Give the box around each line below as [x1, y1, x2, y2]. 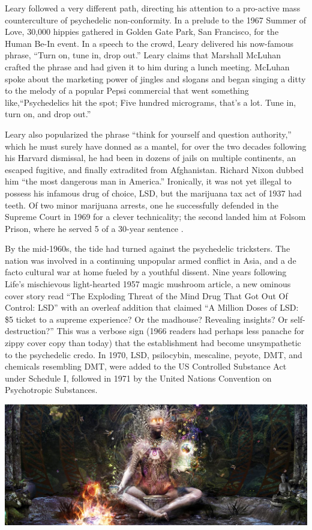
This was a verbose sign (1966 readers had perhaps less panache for [56, 324, 305, 337]
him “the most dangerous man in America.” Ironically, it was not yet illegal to [5, 175, 292, 187]
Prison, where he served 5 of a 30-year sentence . [5, 222, 184, 234]
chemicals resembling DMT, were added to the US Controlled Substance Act [5, 360, 287, 373]
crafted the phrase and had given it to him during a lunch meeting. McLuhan [5, 60, 290, 73]
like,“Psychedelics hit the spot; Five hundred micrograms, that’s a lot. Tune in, [5, 96, 296, 108]
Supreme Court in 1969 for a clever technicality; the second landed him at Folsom [5, 210, 306, 223]
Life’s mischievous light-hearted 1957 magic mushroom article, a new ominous [5, 278, 291, 290]
